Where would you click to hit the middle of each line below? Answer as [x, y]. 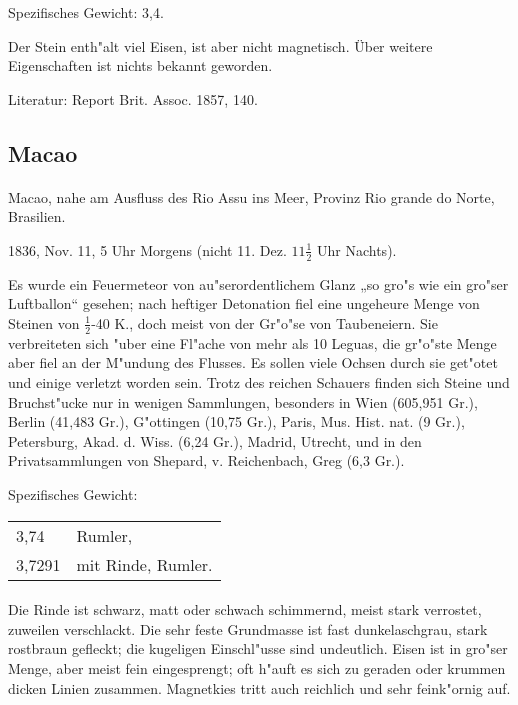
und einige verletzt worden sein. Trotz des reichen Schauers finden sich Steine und [259, 381]
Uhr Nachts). [357, 249]
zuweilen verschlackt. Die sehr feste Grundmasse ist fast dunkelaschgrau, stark [248, 628]
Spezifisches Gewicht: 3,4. [86, 12]
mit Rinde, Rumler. [144, 564]
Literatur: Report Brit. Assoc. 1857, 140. [133, 98]
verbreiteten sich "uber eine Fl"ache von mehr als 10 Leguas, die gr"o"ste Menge [252, 342]
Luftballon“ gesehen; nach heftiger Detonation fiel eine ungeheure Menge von [244, 303]
